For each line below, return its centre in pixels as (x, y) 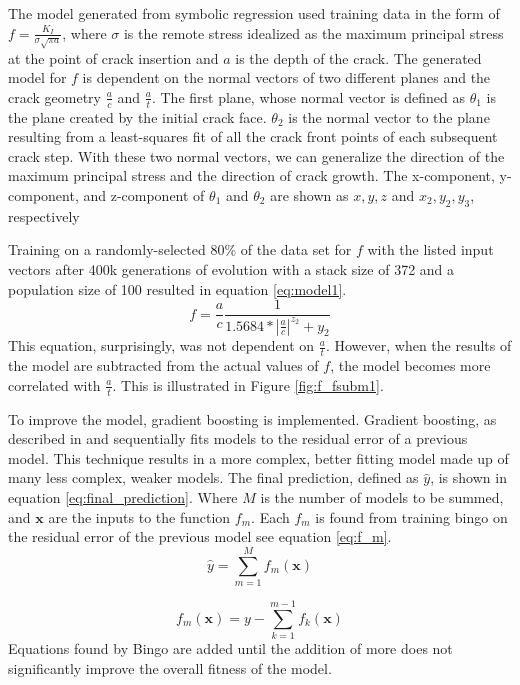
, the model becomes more (410, 365)
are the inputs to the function (139, 516)
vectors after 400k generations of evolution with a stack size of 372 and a (231, 268)
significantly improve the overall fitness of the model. (170, 667)
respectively (44, 215)
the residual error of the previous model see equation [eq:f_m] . (200, 536)
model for (37, 77)
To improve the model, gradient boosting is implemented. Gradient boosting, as (252, 418)
